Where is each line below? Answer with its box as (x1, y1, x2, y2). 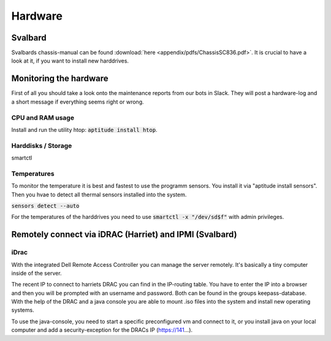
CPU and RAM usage (11, 113, 75, 122)
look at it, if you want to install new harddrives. (11, 57, 129, 64)
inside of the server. (11, 269, 62, 277)
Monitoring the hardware (11, 74, 108, 84)
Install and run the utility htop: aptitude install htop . (11, 126, 158, 133)
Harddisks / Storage (11, 141, 72, 150)
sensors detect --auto (11, 202, 80, 209)
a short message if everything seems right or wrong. (11, 98, 144, 105)
